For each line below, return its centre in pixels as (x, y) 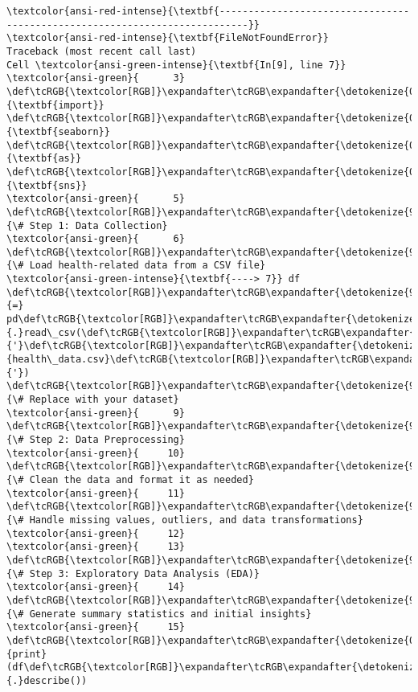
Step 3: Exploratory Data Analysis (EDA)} (144, 573)
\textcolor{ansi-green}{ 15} (96, 627)
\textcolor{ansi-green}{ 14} (96, 587)
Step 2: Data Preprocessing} (107, 440)
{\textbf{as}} (44, 159)
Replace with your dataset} (104, 400)
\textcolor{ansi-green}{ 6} (96, 239)
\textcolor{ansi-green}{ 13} (96, 547)
